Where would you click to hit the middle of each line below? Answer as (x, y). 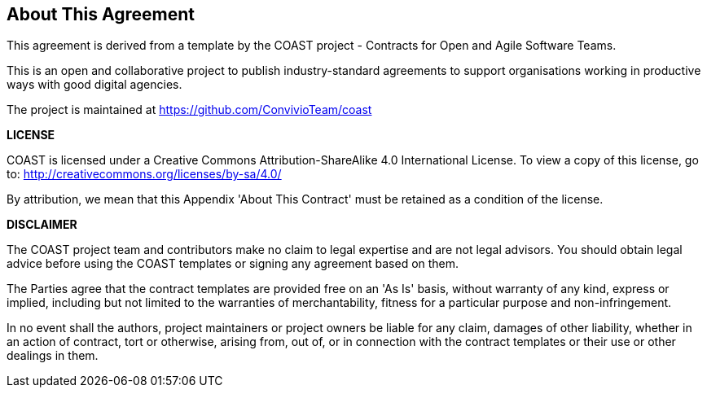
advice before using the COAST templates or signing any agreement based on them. (233, 264)
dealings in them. (53, 356)
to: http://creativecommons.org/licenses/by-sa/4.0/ (144, 174)
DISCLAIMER (42, 225)
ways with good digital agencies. (94, 85)
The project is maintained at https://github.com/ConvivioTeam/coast (189, 110)
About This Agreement (101, 14)
